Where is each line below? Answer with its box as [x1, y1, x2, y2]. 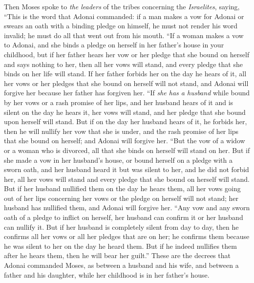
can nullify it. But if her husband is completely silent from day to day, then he [4, 221, 239, 232]
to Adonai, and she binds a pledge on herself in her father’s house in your [4, 40, 224, 50]
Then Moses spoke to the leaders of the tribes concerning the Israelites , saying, [4, 1, 240, 11]
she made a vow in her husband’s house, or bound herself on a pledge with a [4, 154, 233, 165]
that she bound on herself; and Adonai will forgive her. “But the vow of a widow [4, 135, 245, 146]
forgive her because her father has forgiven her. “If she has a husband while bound [4, 87, 250, 98]
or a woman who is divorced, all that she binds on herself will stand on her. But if [4, 145, 250, 155]
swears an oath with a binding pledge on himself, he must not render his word [4, 21, 238, 31]
